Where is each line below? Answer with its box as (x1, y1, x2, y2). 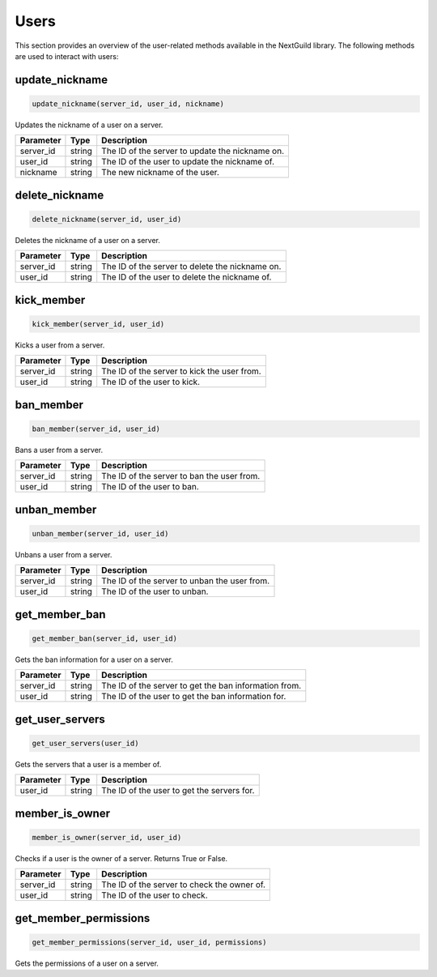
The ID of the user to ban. (101, 481, 200, 493)
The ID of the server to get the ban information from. (101, 680, 302, 692)
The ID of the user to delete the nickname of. (101, 271, 272, 283)
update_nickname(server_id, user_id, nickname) (32, 99, 224, 109)
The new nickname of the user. (101, 167, 220, 178)
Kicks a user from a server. (15, 340, 105, 350)
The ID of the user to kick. (101, 377, 201, 388)
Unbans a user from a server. (15, 549, 112, 559)
